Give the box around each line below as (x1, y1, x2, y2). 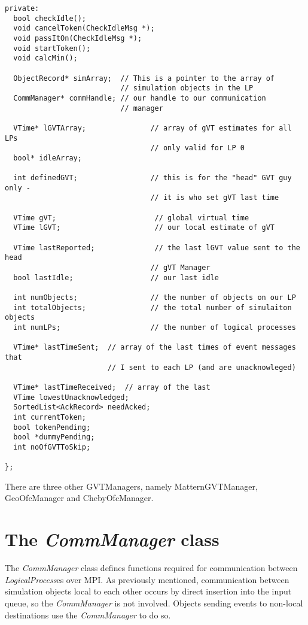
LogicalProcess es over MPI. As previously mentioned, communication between (5, 573, 289, 585)
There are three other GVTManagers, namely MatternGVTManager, (5, 480, 258, 492)
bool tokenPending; (13, 423, 91, 432)
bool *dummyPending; (13, 433, 95, 442)
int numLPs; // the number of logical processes (13, 323, 296, 332)
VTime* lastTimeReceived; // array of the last (13, 383, 211, 392)
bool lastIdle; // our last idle (13, 273, 219, 282)
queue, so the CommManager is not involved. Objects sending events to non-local (5, 596, 303, 609)
